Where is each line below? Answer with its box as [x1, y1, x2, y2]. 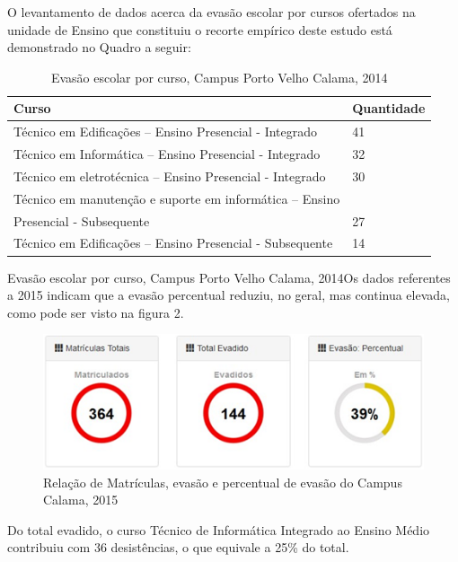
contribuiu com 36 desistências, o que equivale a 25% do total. [7, 538, 349, 557]
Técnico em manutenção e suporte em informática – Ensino [13, 189, 340, 207]
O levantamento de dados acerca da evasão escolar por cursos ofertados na [7, 3, 416, 21]
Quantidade [352, 99, 426, 118]
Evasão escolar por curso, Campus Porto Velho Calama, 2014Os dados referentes [7, 268, 451, 286]
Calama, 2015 [43, 490, 119, 509]
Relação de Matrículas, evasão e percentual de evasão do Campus [43, 472, 402, 491]
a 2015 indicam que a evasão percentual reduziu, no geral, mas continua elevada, [7, 285, 450, 304]
